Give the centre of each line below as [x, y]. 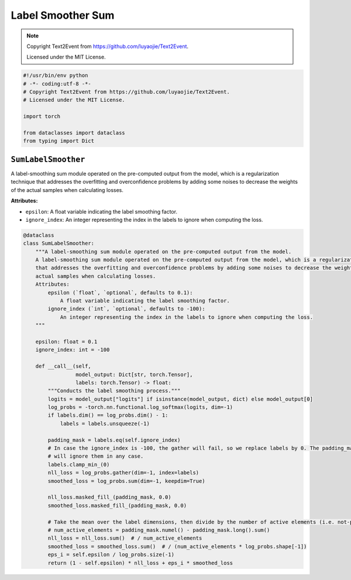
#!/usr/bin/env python [56, 75]
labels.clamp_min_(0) [79, 464]
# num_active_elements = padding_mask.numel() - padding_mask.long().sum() [159, 530]
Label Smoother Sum [63, 15]
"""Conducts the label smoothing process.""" [114, 391]
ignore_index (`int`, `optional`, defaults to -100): [126, 309]
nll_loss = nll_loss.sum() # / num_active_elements [125, 538]
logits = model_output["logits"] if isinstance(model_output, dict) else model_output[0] [180, 399]
